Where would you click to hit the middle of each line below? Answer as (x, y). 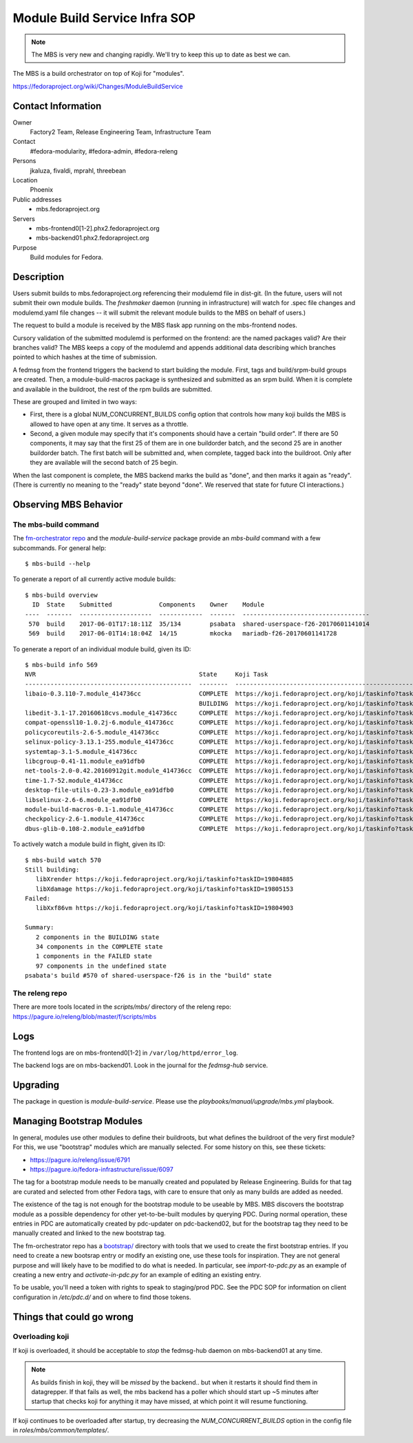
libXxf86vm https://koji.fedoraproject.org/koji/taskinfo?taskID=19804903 (165, 908)
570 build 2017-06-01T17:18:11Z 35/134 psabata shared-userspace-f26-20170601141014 (199, 624)
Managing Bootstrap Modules (78, 1121)
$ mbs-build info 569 (61, 665)
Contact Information (57, 106)
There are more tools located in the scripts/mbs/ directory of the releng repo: (122, 1007)
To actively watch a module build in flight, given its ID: (89, 844)
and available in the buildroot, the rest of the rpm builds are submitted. (113, 389)
